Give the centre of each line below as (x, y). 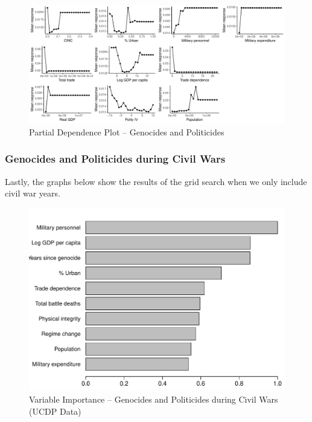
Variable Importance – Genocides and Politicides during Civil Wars (154, 399)
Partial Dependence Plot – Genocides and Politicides (127, 131)
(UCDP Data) (55, 411)
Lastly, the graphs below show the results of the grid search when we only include (156, 181)
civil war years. (33, 193)
